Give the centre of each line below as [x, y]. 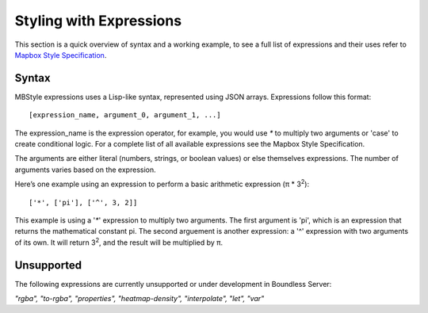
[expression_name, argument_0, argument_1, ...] [125, 115]
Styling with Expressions [98, 21]
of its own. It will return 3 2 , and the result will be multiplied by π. [119, 242]
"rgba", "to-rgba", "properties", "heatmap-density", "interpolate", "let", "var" [139, 299]
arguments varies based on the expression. [85, 170]
